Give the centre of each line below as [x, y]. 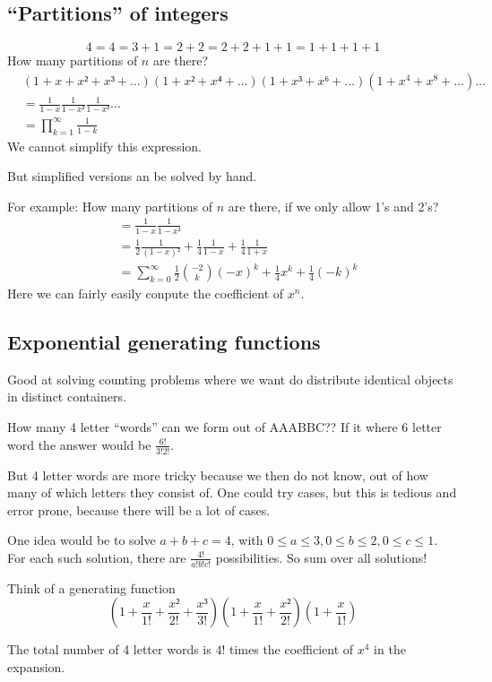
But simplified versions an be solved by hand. [132, 176]
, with [247, 540]
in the [390, 649]
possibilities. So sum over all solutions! [321, 557]
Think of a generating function [91, 587]
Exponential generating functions [164, 342]
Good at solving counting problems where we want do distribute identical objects [230, 379]
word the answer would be [79, 444]
